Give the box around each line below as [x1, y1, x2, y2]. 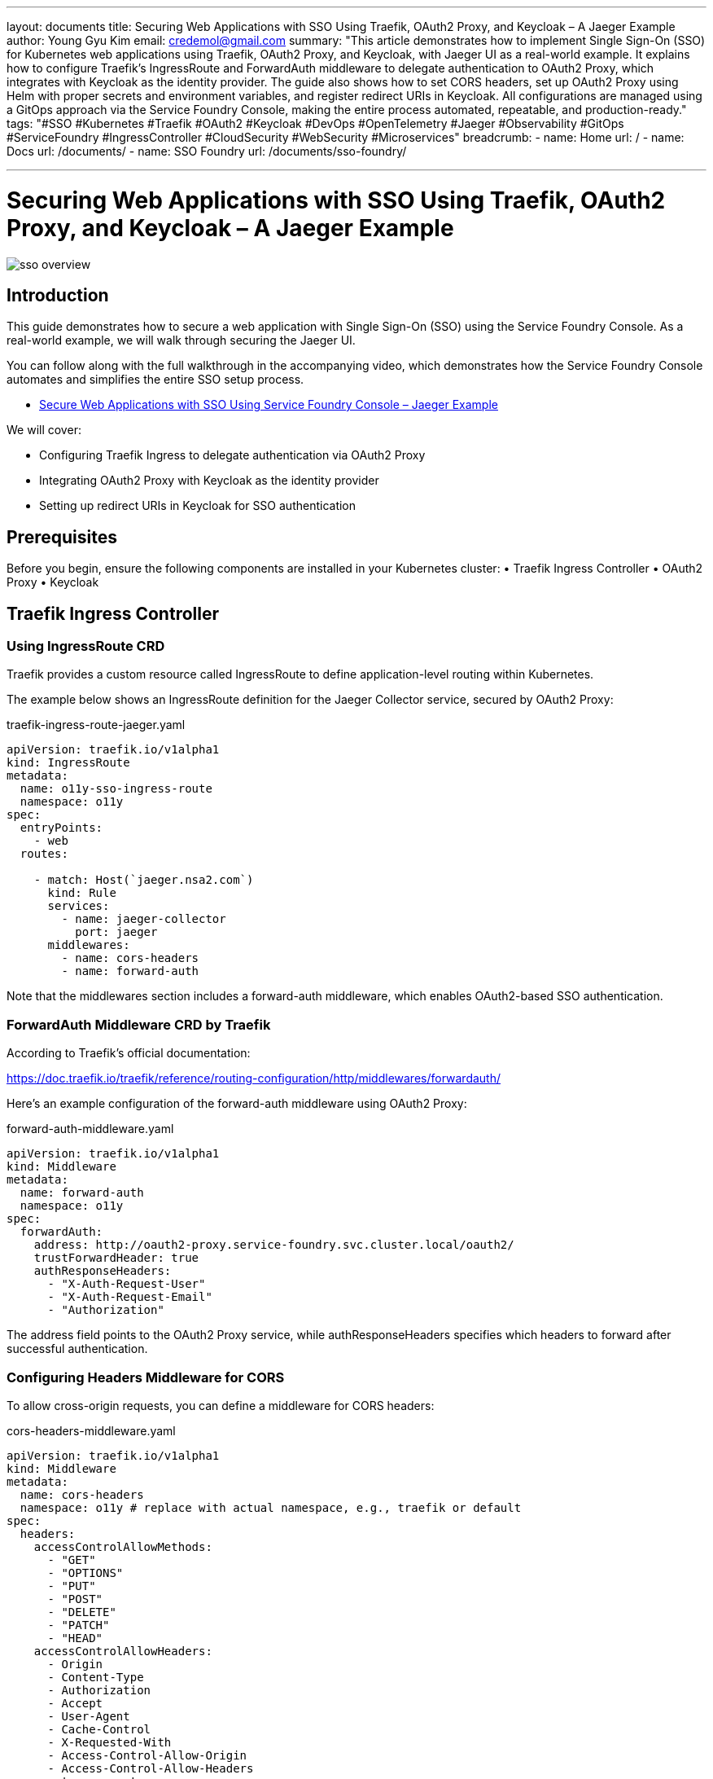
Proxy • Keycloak [7, 575, 99, 590]
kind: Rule [47, 886, 116, 900]
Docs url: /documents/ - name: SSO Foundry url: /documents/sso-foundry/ [7, 144, 407, 158]
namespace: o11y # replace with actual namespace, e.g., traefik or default [20, 1500, 522, 1514]
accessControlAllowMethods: [33, 1540, 212, 1553]
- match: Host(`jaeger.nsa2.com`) [33, 873, 254, 887]
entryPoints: [20, 821, 103, 835]
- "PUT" [47, 1579, 96, 1592]
